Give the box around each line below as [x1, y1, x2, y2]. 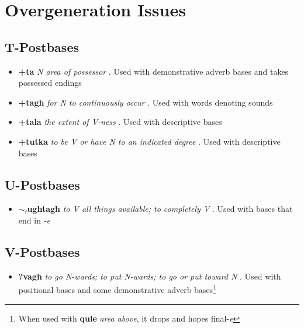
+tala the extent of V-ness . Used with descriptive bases [18, 116, 222, 128]
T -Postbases [5, 37, 79, 55]
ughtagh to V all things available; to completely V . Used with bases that [27, 203, 293, 215]
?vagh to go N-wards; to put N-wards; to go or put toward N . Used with [18, 270, 281, 282]
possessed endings [18, 76, 82, 89]
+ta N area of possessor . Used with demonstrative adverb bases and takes [18, 65, 289, 77]
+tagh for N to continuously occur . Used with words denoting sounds [18, 96, 273, 108]
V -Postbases [5, 242, 80, 260]
